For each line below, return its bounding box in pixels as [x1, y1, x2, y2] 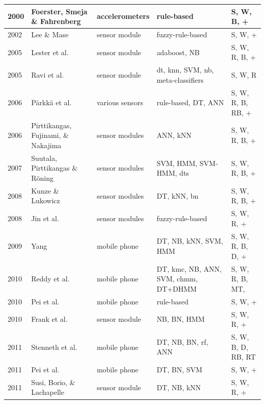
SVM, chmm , [156, 273, 198, 284]
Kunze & [31, 185, 59, 196]
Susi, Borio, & [31, 376, 75, 387]
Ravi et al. [31, 69, 64, 80]
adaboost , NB [156, 46, 200, 57]
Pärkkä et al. [31, 97, 72, 108]
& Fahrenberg [31, 16, 81, 27]
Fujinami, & [31, 130, 69, 140]
